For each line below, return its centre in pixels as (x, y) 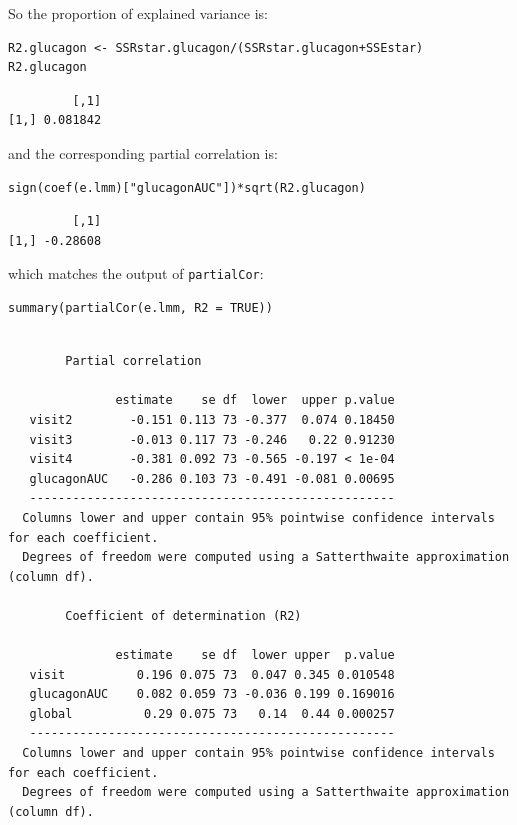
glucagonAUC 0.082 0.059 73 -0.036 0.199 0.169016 (212, 694)
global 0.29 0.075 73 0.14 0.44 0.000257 (212, 713)
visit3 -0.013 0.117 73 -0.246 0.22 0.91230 (212, 439)
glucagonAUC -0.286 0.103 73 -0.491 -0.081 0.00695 (212, 478)
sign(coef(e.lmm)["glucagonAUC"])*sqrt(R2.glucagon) (187, 187)
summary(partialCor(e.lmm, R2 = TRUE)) (140, 308)
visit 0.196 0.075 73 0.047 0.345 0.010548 (212, 674)
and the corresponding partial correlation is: (143, 152)
